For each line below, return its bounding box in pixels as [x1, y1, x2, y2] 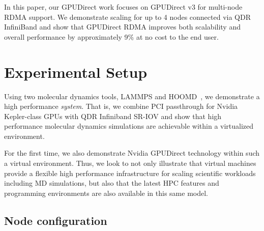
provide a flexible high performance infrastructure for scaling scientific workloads [4, 167, 256, 178]
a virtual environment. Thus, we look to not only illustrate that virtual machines [4, 158, 256, 168]
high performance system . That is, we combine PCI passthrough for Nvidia [4, 101, 238, 111]
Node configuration [4, 212, 107, 228]
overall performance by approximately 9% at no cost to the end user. [4, 31, 219, 42]
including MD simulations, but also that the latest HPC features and [4, 178, 219, 188]
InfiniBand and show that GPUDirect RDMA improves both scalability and [4, 21, 241, 32]
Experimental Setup [4, 61, 148, 82]
